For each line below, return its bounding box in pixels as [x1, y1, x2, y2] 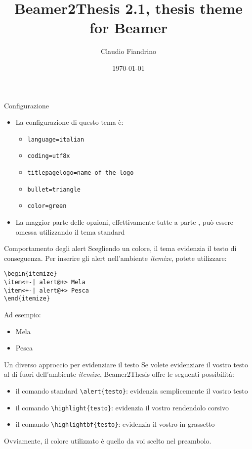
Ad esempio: [4, 309, 41, 319]
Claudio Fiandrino [101, 46, 156, 56]
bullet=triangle [27, 186, 81, 193]
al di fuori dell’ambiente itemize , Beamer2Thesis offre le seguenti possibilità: [4, 369, 234, 379]
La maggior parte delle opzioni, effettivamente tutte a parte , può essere [15, 216, 234, 227]
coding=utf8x [27, 152, 70, 160]
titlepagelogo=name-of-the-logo [27, 169, 134, 176]
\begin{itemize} [4, 270, 57, 278]
